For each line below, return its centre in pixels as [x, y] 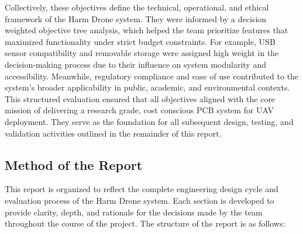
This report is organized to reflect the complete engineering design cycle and [142, 189]
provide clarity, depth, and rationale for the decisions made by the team [134, 212]
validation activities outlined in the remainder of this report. [113, 133]
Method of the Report [74, 164]
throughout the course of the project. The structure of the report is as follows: [145, 223]
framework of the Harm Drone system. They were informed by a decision [136, 18]
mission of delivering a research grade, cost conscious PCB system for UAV [140, 110]
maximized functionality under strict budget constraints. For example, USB [140, 41]
